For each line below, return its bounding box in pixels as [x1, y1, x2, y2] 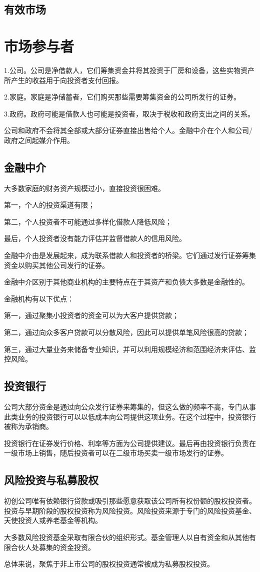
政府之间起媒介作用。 [4, 134, 74, 145]
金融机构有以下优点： [4, 293, 74, 303]
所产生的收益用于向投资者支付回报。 [4, 74, 123, 85]
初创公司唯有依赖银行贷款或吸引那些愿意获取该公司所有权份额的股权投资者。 [4, 495, 256, 506]
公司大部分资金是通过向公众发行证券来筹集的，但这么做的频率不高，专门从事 [4, 401, 256, 411]
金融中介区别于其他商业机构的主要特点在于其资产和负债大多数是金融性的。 [4, 276, 249, 287]
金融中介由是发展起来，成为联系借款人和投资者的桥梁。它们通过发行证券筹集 [4, 250, 256, 260]
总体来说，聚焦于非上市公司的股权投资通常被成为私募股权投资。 [4, 558, 214, 569]
